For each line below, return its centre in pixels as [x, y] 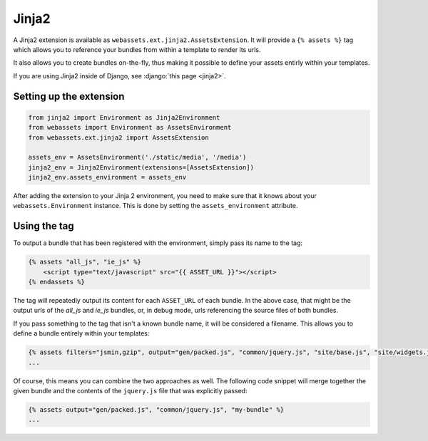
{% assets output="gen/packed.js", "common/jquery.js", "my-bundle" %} [156, 410]
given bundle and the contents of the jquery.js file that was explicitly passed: [130, 391]
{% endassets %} [57, 282]
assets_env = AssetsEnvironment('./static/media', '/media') [137, 157]
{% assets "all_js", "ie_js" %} [85, 262]
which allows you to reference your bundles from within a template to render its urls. [137, 49]
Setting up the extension [69, 96]
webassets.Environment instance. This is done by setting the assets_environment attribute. [156, 206]
